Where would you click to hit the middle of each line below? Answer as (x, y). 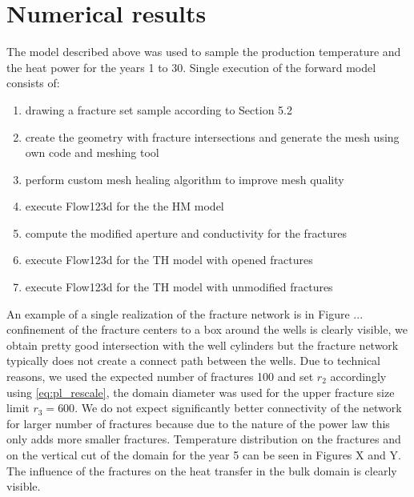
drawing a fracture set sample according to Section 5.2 (159, 109)
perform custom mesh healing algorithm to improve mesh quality (185, 179)
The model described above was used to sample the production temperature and (204, 52)
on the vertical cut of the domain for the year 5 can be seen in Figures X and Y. (204, 455)
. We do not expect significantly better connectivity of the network (238, 408)
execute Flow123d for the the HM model (125, 206)
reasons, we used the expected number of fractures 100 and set (160, 377)
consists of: (33, 83)
